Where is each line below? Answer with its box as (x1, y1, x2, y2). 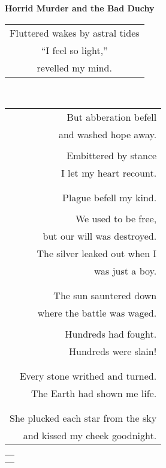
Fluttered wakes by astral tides (10, 25, 140, 40)
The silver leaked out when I (37, 246, 157, 261)
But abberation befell (67, 110, 157, 124)
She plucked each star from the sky (10, 411, 157, 425)
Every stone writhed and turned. (19, 369, 157, 383)
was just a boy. (93, 264, 157, 278)
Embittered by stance (67, 148, 157, 163)
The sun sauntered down (53, 288, 157, 303)
